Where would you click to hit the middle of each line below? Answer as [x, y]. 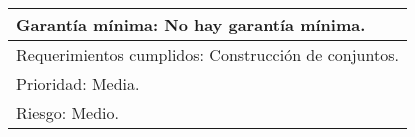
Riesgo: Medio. [67, 112]
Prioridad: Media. [78, 83]
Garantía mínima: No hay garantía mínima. [191, 24]
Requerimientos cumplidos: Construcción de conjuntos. [207, 54]
